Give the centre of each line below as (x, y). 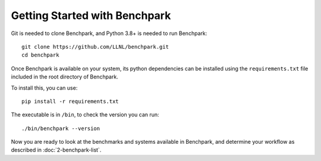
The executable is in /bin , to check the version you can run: (85, 115)
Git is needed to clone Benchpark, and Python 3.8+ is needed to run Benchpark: (109, 33)
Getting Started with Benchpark (91, 15)
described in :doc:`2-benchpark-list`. (56, 150)
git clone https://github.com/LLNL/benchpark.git (95, 47)
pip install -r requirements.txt (70, 101)
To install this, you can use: (44, 88)
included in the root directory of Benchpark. (64, 77)
